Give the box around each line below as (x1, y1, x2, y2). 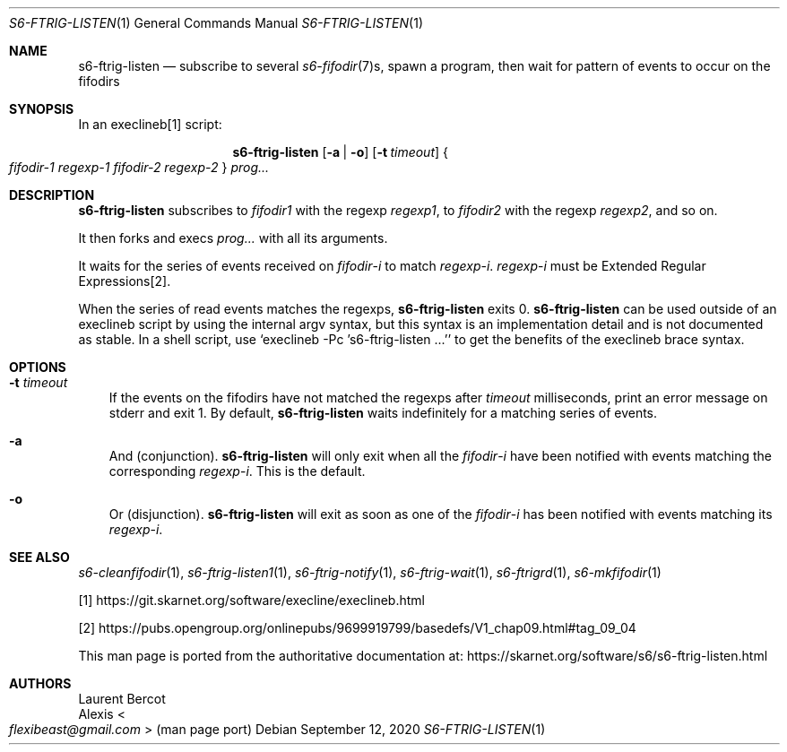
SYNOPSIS (9, 101, 74, 117)
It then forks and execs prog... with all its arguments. (78, 230, 388, 246)
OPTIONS (9, 359, 66, 375)
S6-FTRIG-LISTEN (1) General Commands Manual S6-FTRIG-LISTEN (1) (9, 15, 424, 30)
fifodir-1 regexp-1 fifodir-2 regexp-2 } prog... (9, 160, 270, 175)
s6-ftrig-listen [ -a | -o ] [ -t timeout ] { (232, 144, 449, 160)
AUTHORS (9, 676, 72, 691)
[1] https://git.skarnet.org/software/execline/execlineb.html (78, 592, 425, 608)
